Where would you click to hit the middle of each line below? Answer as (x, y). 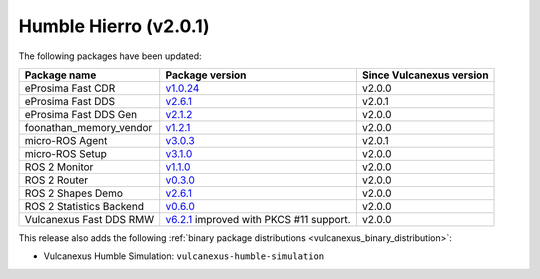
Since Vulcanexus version (425, 75)
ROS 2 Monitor (59, 167)
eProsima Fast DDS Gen (81, 114)
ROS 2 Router (56, 180)
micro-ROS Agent (66, 140)
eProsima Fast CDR (70, 88)
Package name (60, 75)
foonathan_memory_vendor (88, 127)
